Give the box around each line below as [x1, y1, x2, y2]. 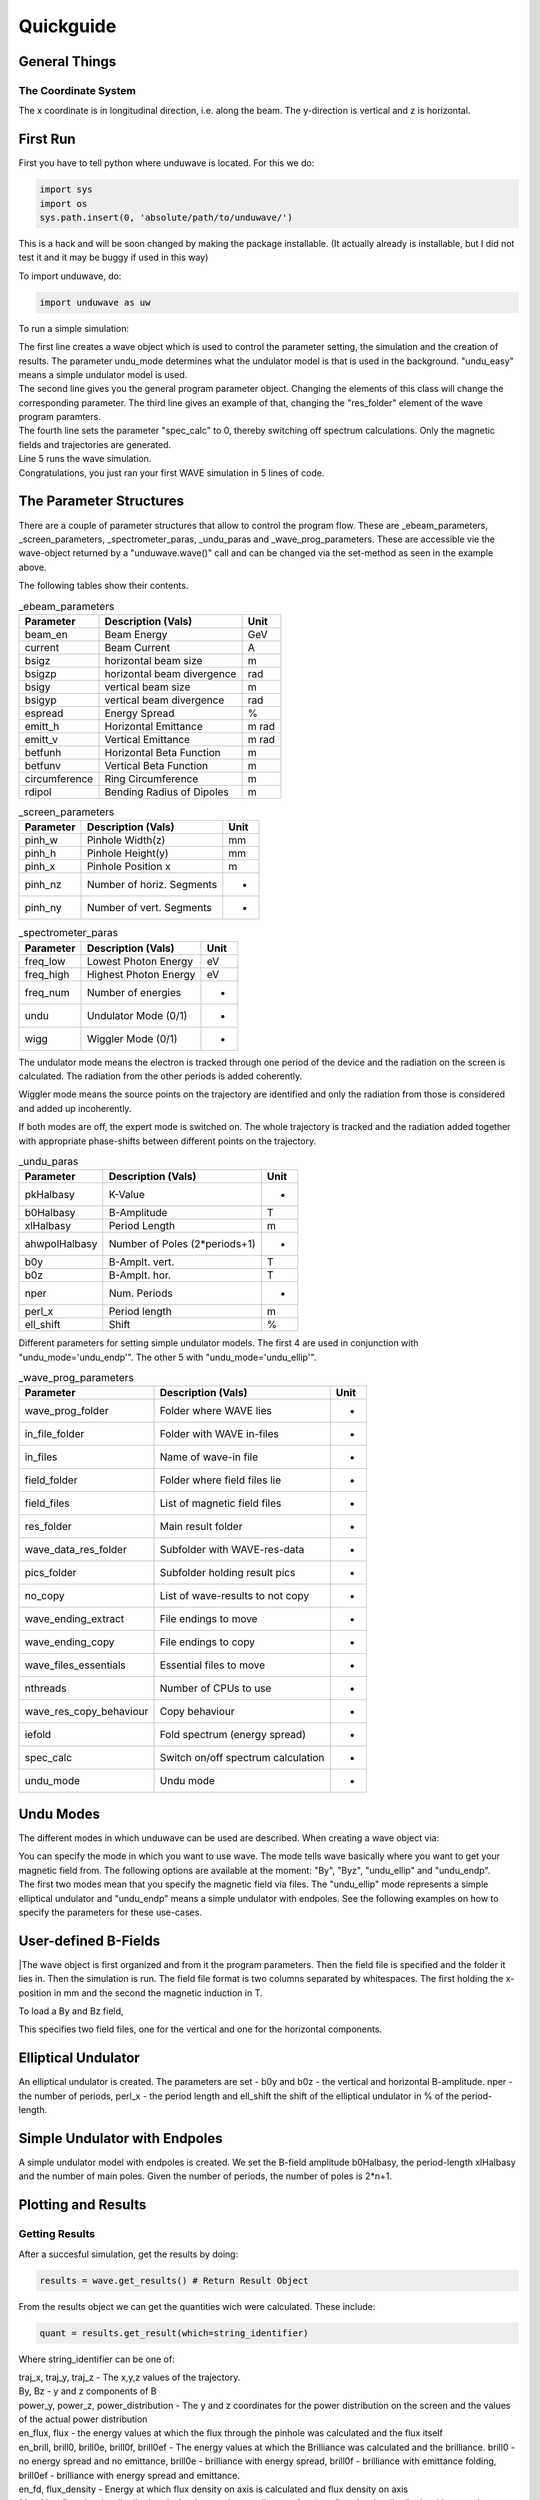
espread [24, 706, 64, 720]
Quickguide [18, 15, 117, 37]
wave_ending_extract [24, 1612, 125, 1626]
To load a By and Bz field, [18, 2005, 124, 2017]
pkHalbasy [24, 1188, 75, 1202]
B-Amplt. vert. [108, 1255, 175, 1269]
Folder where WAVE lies [159, 1404, 272, 1418]
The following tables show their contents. [18, 580, 189, 592]
